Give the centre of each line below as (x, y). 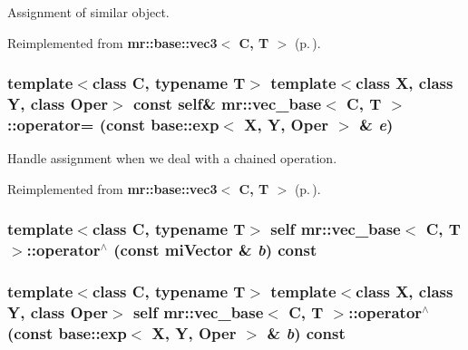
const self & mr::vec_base (227, 104)
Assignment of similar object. (88, 12)
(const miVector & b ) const (215, 250)
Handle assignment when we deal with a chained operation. (172, 158)
